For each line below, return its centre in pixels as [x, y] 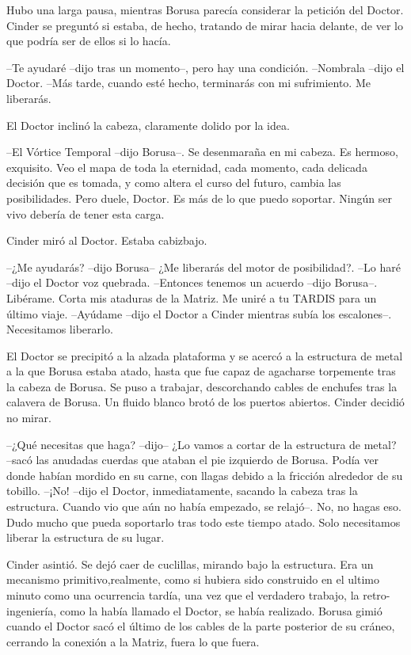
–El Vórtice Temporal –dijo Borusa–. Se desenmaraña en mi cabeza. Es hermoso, [202, 152]
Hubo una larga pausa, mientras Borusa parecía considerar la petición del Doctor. [205, 10]
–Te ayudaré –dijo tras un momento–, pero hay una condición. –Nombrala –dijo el [205, 67]
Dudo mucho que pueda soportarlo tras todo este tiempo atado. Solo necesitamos [204, 522]
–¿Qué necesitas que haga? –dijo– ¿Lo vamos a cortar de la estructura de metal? [202, 444]
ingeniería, [32, 610]
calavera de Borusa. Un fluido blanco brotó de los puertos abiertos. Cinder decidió [205, 402]
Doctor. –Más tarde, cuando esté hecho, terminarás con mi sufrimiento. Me [188, 83]
